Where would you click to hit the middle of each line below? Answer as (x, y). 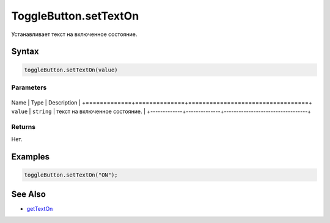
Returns (24, 127)
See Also (28, 195)
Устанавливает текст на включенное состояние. (74, 34)
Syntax (25, 52)
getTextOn (40, 209)
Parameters (29, 87)
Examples (31, 157)
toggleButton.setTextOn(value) (71, 70)
